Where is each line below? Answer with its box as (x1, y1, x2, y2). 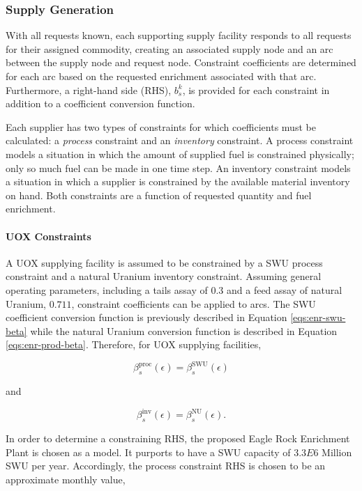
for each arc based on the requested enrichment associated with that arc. (6, 69, 317, 83)
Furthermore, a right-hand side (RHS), (6, 82, 172, 97)
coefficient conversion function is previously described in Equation (6, 310, 287, 325)
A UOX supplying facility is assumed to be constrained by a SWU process (6, 255, 323, 270)
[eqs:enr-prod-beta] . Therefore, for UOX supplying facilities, (6, 337, 262, 352)
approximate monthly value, (6, 471, 126, 486)
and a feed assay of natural (227, 282, 342, 297)
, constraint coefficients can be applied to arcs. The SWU (71, 296, 316, 311)
